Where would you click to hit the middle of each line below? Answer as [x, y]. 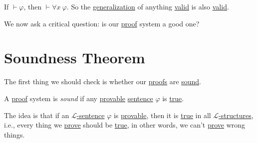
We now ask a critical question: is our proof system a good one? [102, 23]
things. [14, 134]
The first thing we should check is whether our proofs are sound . [103, 81]
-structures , [236, 115]
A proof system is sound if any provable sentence [79, 98]
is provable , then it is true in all [162, 115]
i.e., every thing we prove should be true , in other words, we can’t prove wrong [125, 125]
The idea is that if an [37, 115]
